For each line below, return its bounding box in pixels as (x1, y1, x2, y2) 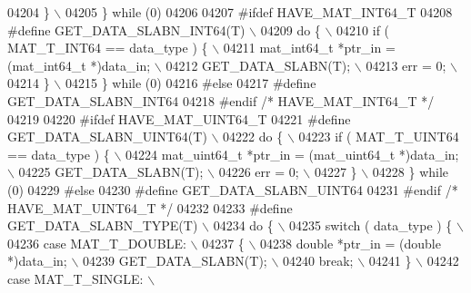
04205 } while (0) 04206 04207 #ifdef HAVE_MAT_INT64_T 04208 (65, 3, 453, 21)
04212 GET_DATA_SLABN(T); (165, 55, 351, 74)
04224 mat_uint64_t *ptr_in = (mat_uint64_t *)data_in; (125, 144, 459, 163)
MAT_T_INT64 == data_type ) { (7, 38, 208, 57)
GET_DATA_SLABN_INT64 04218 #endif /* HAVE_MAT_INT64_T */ (7, 91, 435, 110)
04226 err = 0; (218, 162, 299, 181)
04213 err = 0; (366, 55, 446, 74)
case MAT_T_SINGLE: (7, 269, 144, 288)
